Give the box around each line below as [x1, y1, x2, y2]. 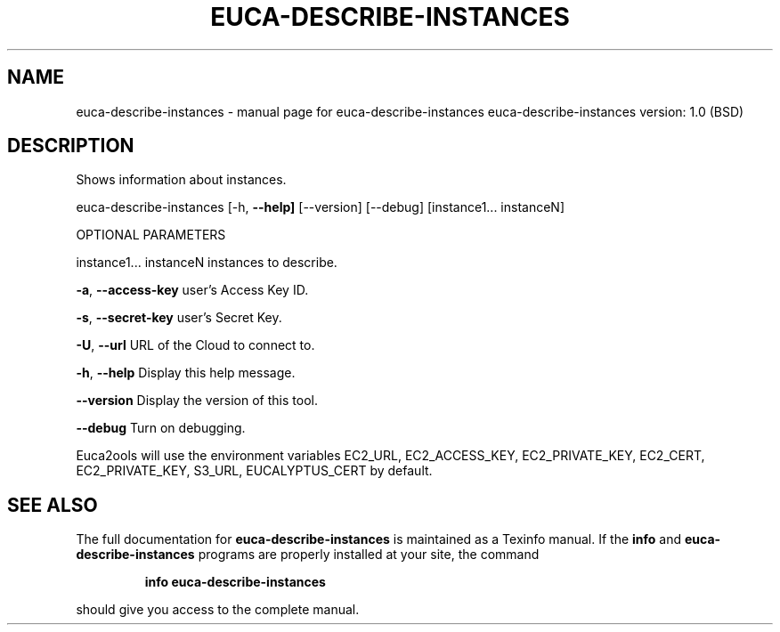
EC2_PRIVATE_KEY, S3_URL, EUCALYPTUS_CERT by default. [76, 463, 433, 479]
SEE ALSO [7, 493, 98, 516]
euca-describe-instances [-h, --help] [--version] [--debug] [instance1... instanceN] [76, 199, 565, 215]
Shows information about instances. [76, 172, 287, 188]
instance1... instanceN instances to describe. [76, 255, 337, 271]
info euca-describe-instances [144, 574, 326, 590]
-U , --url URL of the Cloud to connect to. [76, 337, 315, 353]
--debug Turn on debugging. [76, 420, 246, 436]
